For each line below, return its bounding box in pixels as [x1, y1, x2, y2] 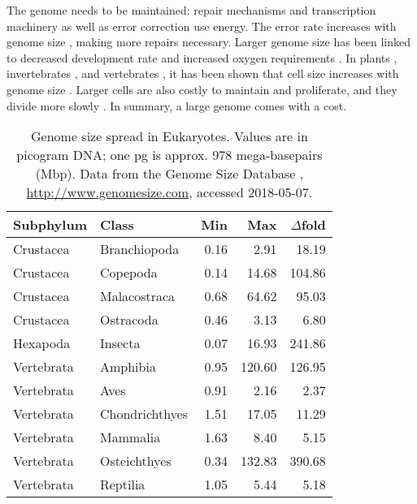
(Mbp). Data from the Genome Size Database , [35, 164, 304, 183]
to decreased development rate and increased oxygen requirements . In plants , [7, 49, 397, 66]
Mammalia [99, 428, 161, 447]
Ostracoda [99, 310, 159, 330]
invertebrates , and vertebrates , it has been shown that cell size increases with [7, 65, 399, 82]
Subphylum [13, 215, 87, 235]
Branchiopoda [99, 239, 180, 259]
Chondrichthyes [99, 404, 189, 424]
